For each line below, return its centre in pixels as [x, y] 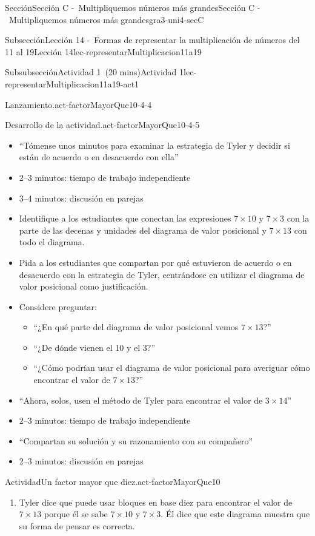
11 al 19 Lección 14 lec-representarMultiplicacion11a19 [103, 51]
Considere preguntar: [58, 306]
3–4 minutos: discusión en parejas [81, 198]
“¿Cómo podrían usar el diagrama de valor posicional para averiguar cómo [172, 368]
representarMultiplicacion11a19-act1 [72, 83]
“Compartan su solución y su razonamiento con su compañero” [136, 440]
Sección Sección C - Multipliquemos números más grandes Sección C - [133, 7]
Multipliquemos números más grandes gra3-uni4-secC [106, 19]
